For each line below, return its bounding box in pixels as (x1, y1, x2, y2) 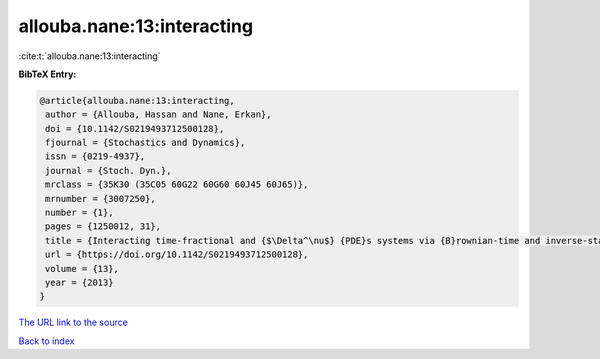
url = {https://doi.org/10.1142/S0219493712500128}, (45, 249, 309, 260)
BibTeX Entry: (18, 68, 77, 80)
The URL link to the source (18, 316, 129, 329)
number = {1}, (45, 207, 114, 219)
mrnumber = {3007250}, (45, 193, 157, 204)
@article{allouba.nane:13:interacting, (39, 95, 235, 106)
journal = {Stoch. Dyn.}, (45, 165, 172, 176)
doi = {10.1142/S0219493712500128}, (45, 123, 225, 134)
